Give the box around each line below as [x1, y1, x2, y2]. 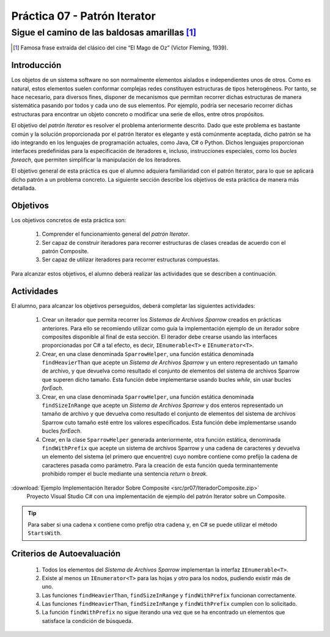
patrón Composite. [42, 248, 89, 255]
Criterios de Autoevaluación [11, 548, 121, 559]
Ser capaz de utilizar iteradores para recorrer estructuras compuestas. [42, 256, 220, 263]
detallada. [11, 184, 37, 192]
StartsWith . [28, 529, 62, 537]
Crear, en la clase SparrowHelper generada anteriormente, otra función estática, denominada [42, 436, 281, 443]
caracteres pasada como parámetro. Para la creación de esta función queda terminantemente [42, 461, 278, 469]
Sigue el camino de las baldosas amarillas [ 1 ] [11, 27, 197, 38]
